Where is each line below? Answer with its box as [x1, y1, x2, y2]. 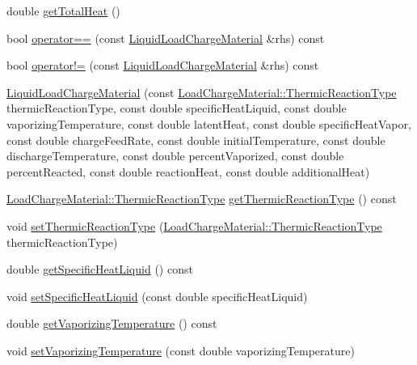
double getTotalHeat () [6, 2, 120, 19]
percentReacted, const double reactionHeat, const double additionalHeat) [6, 163, 370, 180]
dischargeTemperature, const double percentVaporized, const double [6, 147, 344, 164]
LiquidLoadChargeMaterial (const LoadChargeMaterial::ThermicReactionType [6, 83, 397, 100]
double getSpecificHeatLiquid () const [6, 261, 193, 278]
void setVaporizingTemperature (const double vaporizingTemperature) [6, 342, 355, 359]
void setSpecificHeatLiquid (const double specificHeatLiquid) [6, 287, 308, 304]
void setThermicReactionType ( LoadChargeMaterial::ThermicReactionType [6, 217, 382, 234]
